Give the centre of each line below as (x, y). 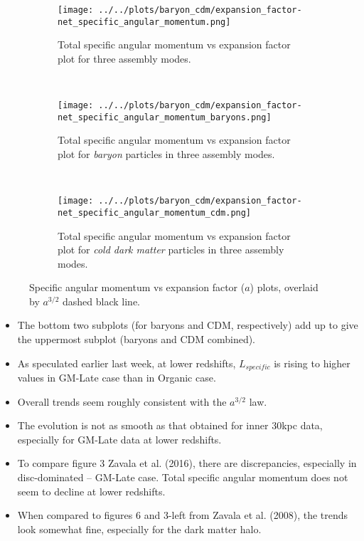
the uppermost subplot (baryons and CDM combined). (136, 339)
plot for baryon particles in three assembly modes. (166, 154)
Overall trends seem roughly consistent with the (122, 401)
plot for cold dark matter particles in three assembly (171, 250)
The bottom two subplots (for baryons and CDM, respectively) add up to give (188, 325)
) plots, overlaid (284, 287)
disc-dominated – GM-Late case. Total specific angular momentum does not (183, 477)
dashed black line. (101, 301)
